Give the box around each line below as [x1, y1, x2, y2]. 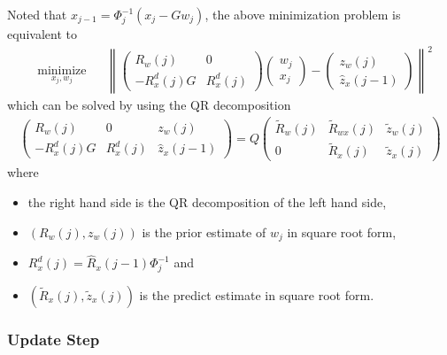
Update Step [7, 328, 100, 350]
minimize [37, 65, 87, 78]
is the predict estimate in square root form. [139, 285, 374, 304]
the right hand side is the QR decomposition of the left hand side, [27, 192, 387, 211]
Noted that [7, 5, 67, 23]
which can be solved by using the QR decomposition [7, 96, 291, 114]
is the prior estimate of [142, 222, 266, 241]
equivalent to [7, 25, 77, 42]
